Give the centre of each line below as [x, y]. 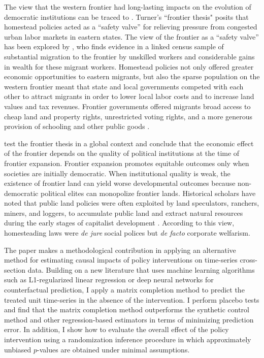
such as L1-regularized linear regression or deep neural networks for [109, 280]
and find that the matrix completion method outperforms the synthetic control [127, 310]
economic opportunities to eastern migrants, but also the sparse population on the [132, 76]
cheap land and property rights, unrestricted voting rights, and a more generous [128, 116]
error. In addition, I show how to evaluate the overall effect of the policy [117, 329]
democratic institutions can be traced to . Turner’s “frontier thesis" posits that [126, 17]
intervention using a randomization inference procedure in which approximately [128, 339]
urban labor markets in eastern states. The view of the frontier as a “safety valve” [131, 36]
